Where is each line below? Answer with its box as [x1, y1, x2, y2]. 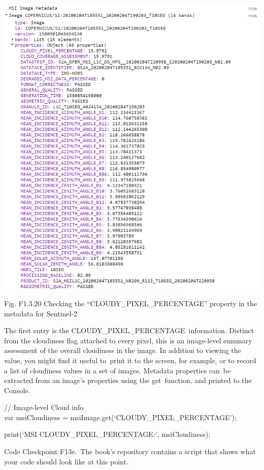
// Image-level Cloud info [4, 402, 84, 413]
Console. [4, 385, 30, 395]
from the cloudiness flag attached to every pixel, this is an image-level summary [4, 335, 252, 345]
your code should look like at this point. [4, 456, 128, 466]
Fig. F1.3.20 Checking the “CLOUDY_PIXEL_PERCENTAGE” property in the [4, 298, 257, 308]
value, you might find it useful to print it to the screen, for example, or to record [4, 355, 256, 365]
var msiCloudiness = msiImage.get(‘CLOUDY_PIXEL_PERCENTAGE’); [4, 412, 237, 422]
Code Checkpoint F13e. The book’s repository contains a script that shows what [4, 446, 256, 457]
